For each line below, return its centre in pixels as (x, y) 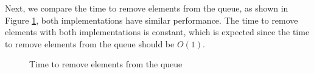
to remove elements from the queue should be (90, 43)
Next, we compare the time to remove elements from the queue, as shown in (147, 8)
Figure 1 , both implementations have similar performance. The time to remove (152, 20)
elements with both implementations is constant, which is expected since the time (157, 32)
